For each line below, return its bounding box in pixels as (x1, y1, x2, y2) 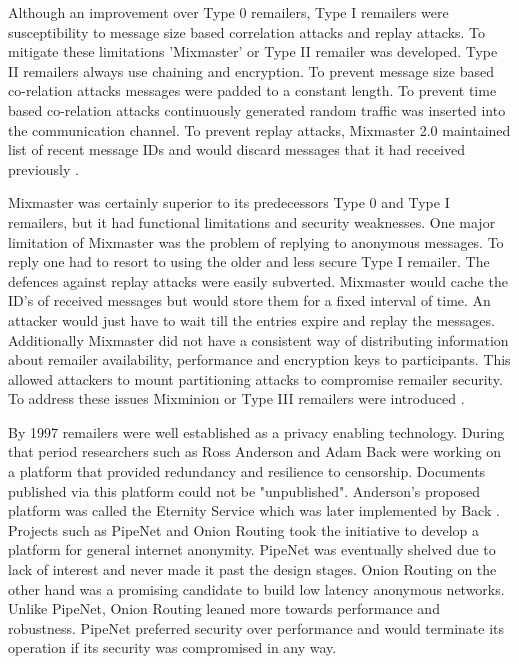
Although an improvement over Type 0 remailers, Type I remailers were (8, 2, 449, 22)
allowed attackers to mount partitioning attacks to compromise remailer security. (8, 368, 503, 389)
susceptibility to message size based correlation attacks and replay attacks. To (8, 21, 486, 42)
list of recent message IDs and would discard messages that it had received (8, 139, 466, 160)
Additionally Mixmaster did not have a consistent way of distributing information (8, 329, 509, 350)
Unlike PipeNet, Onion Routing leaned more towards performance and (8, 598, 440, 619)
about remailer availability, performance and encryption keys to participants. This (8, 349, 511, 370)
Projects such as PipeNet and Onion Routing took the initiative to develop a (8, 519, 480, 540)
